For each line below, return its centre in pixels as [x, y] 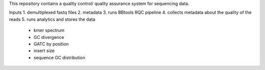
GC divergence [49, 37]
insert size [44, 51]
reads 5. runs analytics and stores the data [52, 19]
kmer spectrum [49, 30]
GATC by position [51, 44]
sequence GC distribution [59, 57]
